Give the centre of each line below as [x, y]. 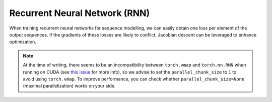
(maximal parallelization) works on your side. [69, 86]
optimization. [23, 42]
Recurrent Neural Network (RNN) [80, 13]
